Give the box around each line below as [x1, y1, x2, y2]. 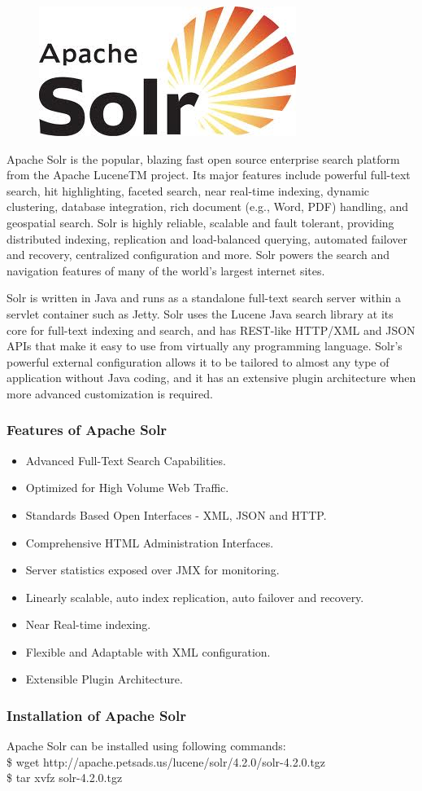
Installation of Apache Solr [7, 705, 186, 725]
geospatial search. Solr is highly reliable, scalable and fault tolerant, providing [7, 213, 394, 231]
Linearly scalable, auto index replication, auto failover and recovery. [25, 588, 364, 605]
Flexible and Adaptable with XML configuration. [25, 643, 271, 660]
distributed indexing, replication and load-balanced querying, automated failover [7, 230, 408, 247]
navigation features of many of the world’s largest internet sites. [7, 261, 325, 279]
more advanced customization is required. [7, 385, 213, 402]
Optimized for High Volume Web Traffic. [25, 479, 229, 496]
